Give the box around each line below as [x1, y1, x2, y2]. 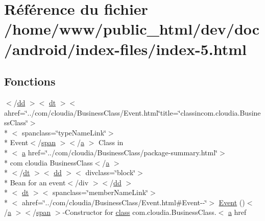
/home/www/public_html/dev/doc [4, 18, 260, 39]
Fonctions [4, 73, 56, 89]
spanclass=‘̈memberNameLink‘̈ [52, 187, 149, 198]
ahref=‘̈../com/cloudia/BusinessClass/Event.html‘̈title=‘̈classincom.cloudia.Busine [4, 107, 261, 118]
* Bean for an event [4, 177, 66, 187]
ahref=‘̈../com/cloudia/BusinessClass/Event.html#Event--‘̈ [21, 197, 207, 207]
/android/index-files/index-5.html [4, 38, 247, 59]
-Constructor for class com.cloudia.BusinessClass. [62, 207, 216, 217]
